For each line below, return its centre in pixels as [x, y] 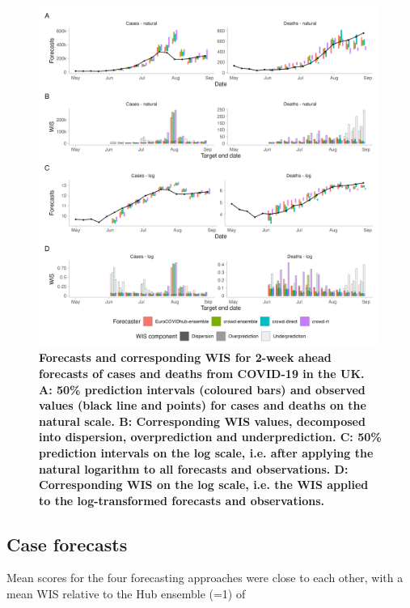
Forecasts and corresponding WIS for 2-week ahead [185, 357]
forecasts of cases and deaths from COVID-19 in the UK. [202, 373]
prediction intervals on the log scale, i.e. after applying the [206, 452]
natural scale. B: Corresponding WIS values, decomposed [202, 421]
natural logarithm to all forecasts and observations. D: [194, 468]
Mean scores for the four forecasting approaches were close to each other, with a [205, 578]
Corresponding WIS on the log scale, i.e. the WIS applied [204, 485]
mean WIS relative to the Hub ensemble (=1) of [126, 594]
